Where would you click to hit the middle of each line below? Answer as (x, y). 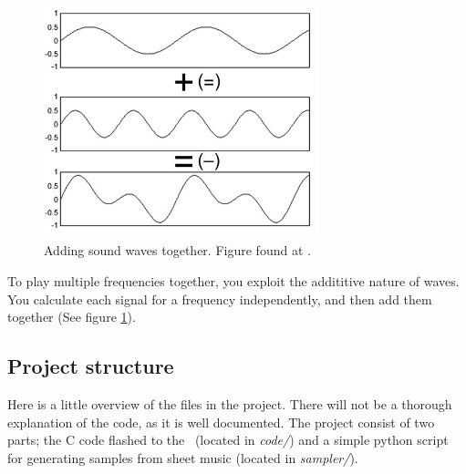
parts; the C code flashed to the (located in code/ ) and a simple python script (228, 440)
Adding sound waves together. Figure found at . (177, 250)
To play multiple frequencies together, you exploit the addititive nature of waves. (233, 280)
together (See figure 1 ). (72, 317)
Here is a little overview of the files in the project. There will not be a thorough (230, 403)
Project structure (91, 366)
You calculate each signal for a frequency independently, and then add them (220, 299)
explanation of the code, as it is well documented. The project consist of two (221, 422)
